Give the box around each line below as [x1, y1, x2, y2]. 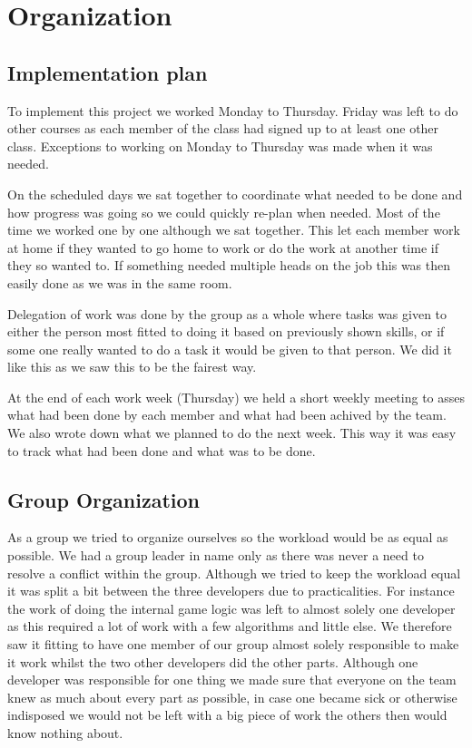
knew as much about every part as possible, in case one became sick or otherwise [7, 687, 457, 706]
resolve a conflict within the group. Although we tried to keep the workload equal [7, 563, 461, 582]
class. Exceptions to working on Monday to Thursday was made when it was [7, 136, 433, 155]
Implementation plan [7, 58, 208, 86]
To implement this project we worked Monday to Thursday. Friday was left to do [7, 101, 458, 120]
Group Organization [7, 485, 200, 513]
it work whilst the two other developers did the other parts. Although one [7, 652, 418, 671]
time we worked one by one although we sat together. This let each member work [7, 220, 460, 239]
